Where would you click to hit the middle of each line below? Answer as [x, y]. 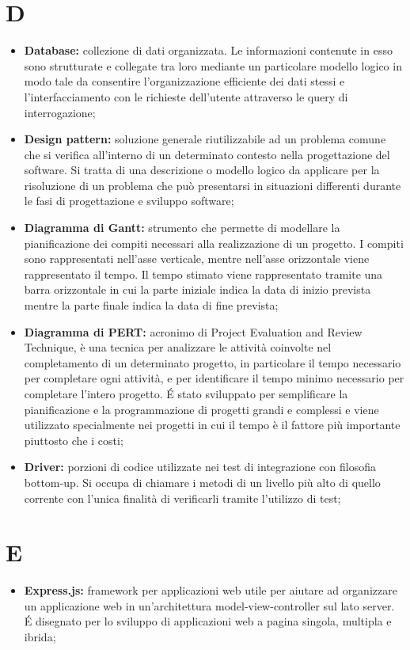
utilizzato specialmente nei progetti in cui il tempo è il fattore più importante [212, 425]
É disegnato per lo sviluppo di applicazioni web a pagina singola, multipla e [208, 621]
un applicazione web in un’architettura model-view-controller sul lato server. [209, 605]
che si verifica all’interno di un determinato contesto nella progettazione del [207, 154]
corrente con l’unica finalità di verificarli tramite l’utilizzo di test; [182, 498]
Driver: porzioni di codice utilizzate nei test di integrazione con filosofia [200, 467]
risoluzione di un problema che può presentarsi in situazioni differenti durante [213, 185]
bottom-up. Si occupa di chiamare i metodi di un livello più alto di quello [202, 482]
